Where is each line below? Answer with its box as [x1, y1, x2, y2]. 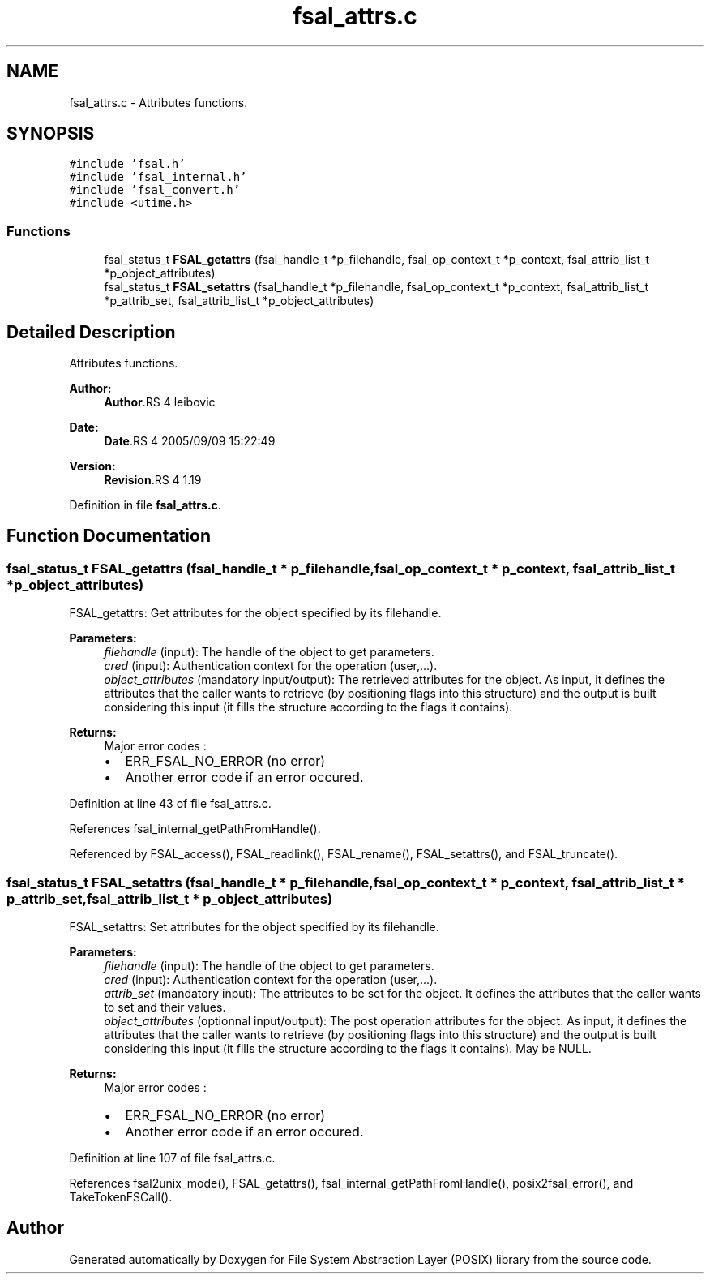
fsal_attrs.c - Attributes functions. [69, 95, 248, 110]
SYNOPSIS [6, 123, 95, 144]
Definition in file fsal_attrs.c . [69, 498, 221, 513]
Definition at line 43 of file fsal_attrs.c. [69, 797, 272, 811]
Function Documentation [6, 526, 211, 547]
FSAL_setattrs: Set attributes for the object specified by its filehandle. [69, 920, 439, 934]
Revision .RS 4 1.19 [104, 473, 202, 488]
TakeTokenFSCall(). [69, 1190, 173, 1204]
